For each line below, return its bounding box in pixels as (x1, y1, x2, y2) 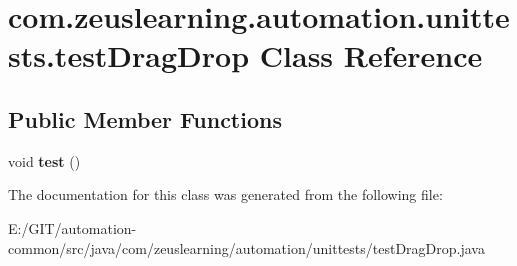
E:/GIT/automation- (8, 217, 137, 238)
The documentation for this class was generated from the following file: (8, 184, 443, 205)
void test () (8, 150, 81, 171)
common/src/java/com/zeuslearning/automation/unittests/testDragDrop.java (8, 237, 485, 258)
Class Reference (259, 35, 483, 76)
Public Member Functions (8, 103, 282, 134)
